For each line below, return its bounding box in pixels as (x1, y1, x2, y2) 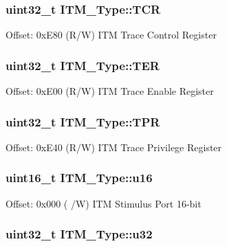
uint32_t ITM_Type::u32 (6, 225, 153, 243)
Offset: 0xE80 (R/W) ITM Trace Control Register (6, 27, 217, 42)
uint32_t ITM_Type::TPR (6, 113, 160, 130)
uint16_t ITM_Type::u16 (6, 169, 153, 186)
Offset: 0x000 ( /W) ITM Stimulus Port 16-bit (6, 196, 202, 210)
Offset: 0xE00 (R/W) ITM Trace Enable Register (6, 84, 214, 98)
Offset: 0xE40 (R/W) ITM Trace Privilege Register (6, 139, 222, 154)
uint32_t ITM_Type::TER (6, 56, 160, 74)
